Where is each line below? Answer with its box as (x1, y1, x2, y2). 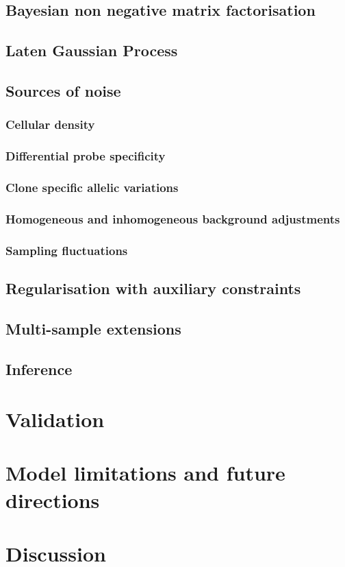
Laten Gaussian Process (5, 40, 178, 61)
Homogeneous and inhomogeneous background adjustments (5, 210, 340, 227)
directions (5, 485, 100, 514)
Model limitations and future (5, 459, 285, 487)
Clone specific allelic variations (5, 178, 179, 195)
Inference (5, 358, 73, 379)
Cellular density (5, 116, 95, 133)
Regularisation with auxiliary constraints (5, 277, 301, 298)
